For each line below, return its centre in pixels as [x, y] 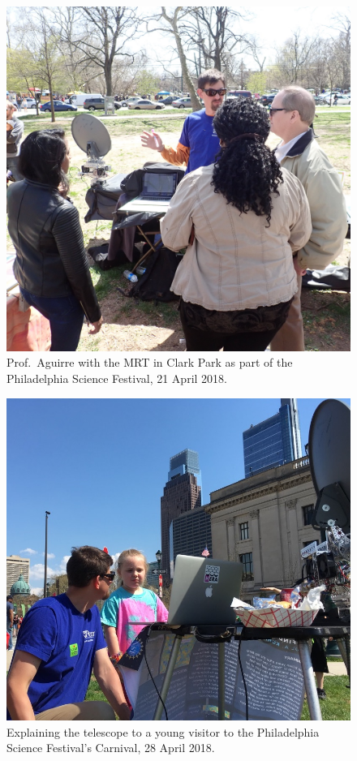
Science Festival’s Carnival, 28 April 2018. [111, 748]
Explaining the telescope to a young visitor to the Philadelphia [163, 731]
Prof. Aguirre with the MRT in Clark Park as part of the [150, 362]
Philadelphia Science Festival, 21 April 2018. [117, 378]
